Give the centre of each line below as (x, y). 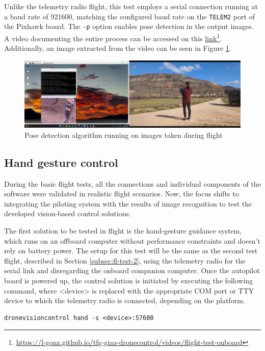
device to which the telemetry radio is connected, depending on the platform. (125, 300)
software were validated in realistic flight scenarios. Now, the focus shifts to (122, 194)
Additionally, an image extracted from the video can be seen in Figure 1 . (118, 48)
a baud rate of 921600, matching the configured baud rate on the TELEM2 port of (129, 16)
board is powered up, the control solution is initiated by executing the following (129, 280)
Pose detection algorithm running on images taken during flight (124, 135)
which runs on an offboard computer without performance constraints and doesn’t (132, 240)
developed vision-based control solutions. (68, 213)
